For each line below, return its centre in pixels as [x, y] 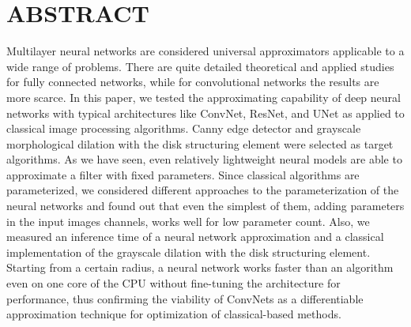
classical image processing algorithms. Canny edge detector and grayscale [184, 128]
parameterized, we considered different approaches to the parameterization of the [203, 190]
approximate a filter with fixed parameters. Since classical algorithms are [183, 174]
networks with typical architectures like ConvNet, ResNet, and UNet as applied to [205, 113]
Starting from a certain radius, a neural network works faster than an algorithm [200, 267]
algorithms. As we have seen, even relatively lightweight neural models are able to [204, 159]
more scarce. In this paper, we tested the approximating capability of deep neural [204, 97]
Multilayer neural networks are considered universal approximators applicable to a [205, 51]
